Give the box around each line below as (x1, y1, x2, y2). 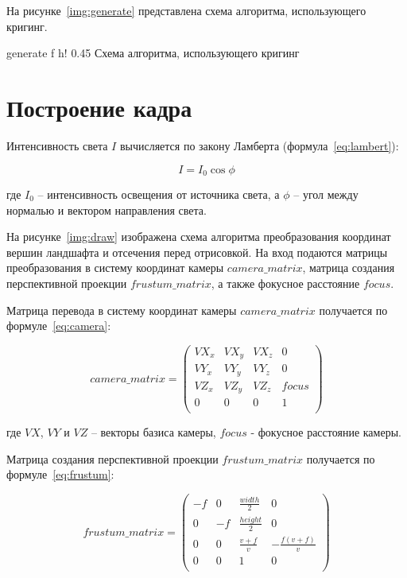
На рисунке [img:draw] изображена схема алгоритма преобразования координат (6, 228, 391, 245)
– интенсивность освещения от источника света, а (37, 185, 280, 202)
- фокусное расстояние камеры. (250, 424, 401, 440)
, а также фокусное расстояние (211, 274, 360, 291)
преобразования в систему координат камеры (6, 259, 224, 276)
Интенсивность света (6, 137, 108, 153)
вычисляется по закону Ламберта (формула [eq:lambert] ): (119, 137, 399, 153)
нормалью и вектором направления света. (6, 201, 207, 218)
